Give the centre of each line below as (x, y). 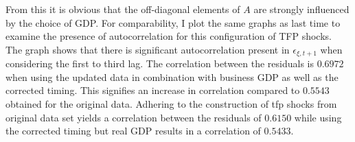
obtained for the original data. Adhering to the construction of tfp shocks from (171, 104)
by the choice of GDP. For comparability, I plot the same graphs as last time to (173, 22)
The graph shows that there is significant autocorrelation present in (148, 49)
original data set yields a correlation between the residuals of (134, 117)
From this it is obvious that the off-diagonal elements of (123, 9)
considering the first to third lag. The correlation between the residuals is (160, 63)
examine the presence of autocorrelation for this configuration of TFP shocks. (169, 36)
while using (318, 117)
